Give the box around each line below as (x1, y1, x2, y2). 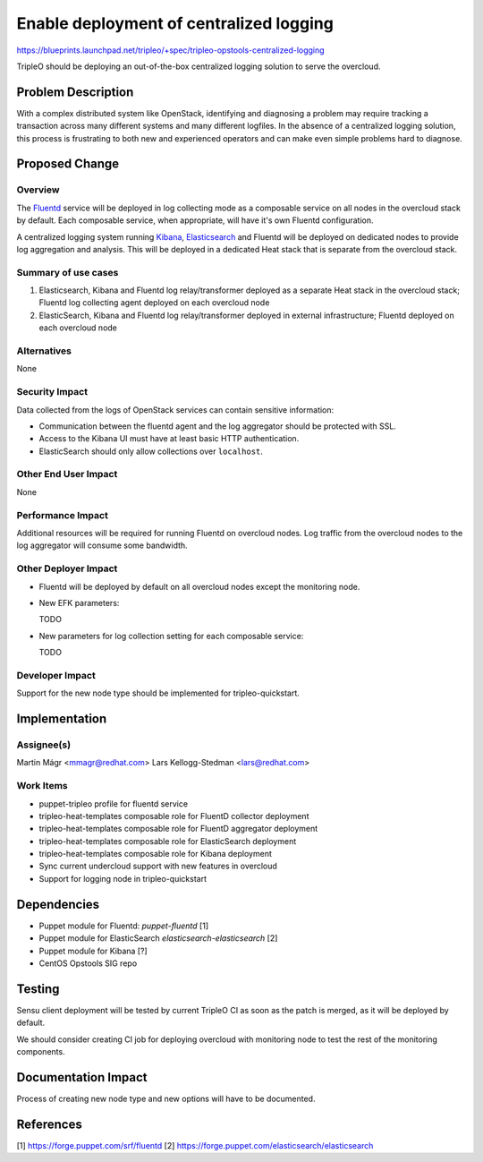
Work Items (16, 780, 68, 792)
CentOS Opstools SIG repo (38, 958, 138, 969)
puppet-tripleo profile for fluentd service (38, 798, 188, 809)
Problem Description (16, 84, 134, 99)
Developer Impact (16, 669, 96, 681)
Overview (16, 184, 60, 196)
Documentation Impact (16, 1070, 148, 1085)
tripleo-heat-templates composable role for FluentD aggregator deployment (38, 824, 318, 834)
